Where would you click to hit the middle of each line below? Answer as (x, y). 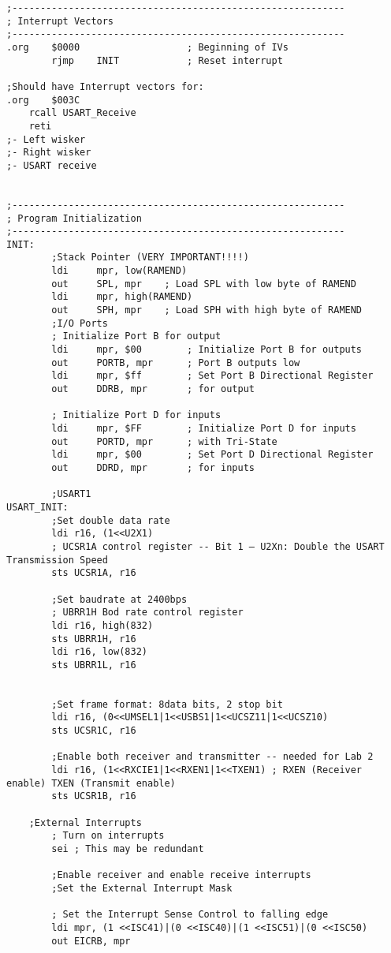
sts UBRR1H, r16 (94, 639)
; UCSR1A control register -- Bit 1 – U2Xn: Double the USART (218, 546)
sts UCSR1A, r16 (94, 573)
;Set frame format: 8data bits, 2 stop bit (167, 704)
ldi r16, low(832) (99, 652)
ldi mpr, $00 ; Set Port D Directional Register (212, 455)
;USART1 (71, 494)
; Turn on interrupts (108, 836)
